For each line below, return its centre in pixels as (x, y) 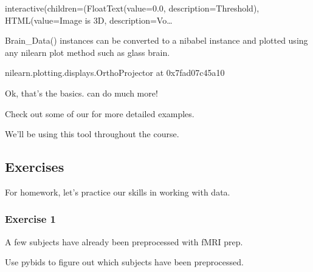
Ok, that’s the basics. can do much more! (81, 93)
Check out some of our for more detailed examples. (100, 113)
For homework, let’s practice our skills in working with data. (118, 192)
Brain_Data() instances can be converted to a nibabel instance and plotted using (156, 40)
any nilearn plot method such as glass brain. (88, 52)
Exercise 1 (30, 219)
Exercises (35, 167)
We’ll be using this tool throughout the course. (92, 134)
